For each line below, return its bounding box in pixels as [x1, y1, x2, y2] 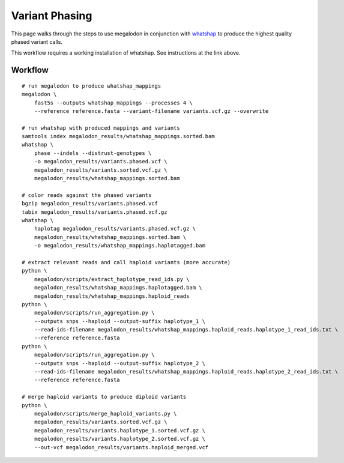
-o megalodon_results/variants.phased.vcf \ [34, 158, 167, 165]
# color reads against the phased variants [22, 192, 152, 198]
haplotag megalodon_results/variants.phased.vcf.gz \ [34, 225, 196, 232]
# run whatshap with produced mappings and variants [22, 124, 180, 132]
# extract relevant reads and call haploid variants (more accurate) [22, 259, 231, 265]
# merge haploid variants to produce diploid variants [22, 393, 187, 401]
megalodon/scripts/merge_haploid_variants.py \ [34, 410, 177, 417]
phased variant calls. [11, 38, 63, 45]
